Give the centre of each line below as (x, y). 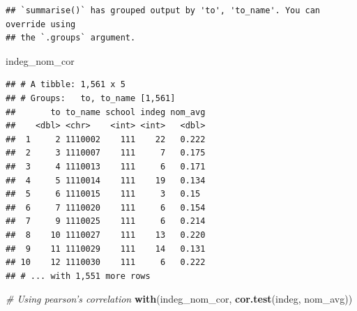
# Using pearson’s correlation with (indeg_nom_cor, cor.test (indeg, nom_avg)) (179, 299)
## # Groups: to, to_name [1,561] (91, 98)
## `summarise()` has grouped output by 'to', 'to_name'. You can (163, 10)
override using (41, 24)
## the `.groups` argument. (71, 38)
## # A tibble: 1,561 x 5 (66, 85)
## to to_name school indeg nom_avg (106, 112)
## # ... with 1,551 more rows (78, 276)
